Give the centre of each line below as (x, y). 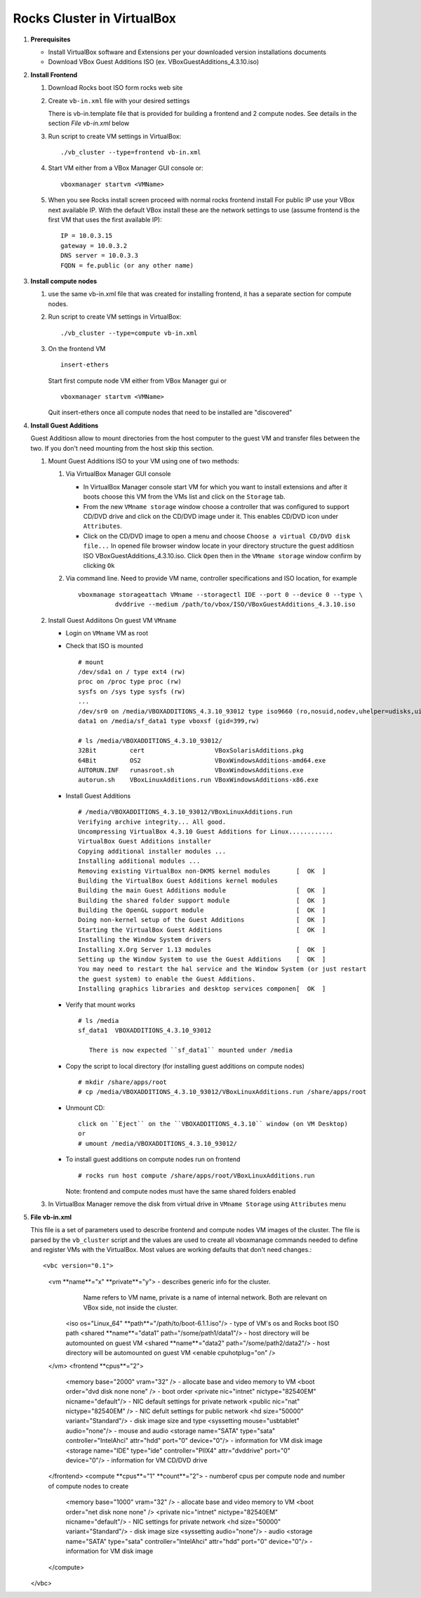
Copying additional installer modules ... (152, 851)
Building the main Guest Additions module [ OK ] (202, 891)
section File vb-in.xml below (89, 124)
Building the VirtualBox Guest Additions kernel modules (178, 880)
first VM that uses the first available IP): (105, 220)
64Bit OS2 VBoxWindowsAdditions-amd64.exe (202, 760)
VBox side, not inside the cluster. (131, 1307)
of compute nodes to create (88, 1486)
